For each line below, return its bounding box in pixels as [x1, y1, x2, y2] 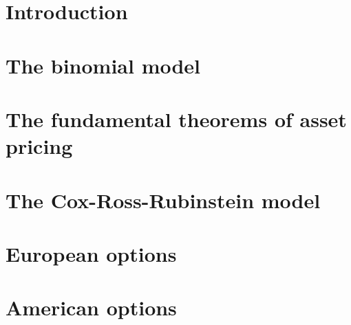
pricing [6, 132, 73, 160]
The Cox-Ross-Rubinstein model [6, 186, 321, 214]
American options [6, 293, 177, 322]
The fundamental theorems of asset [6, 104, 347, 133]
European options [6, 239, 177, 267]
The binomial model [6, 51, 201, 79]
